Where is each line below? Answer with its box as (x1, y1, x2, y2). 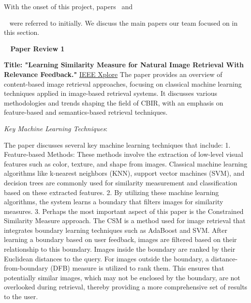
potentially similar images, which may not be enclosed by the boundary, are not (4, 272, 240, 282)
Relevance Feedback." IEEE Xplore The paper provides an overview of (4, 69, 222, 79)
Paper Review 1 (10, 43, 65, 53)
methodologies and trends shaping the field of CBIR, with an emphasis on (4, 97, 223, 107)
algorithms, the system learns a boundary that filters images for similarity (4, 197, 223, 207)
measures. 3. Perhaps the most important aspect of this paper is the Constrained (4, 206, 244, 216)
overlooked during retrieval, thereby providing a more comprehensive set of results (4, 282, 248, 292)
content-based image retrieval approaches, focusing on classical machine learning (4, 78, 242, 89)
